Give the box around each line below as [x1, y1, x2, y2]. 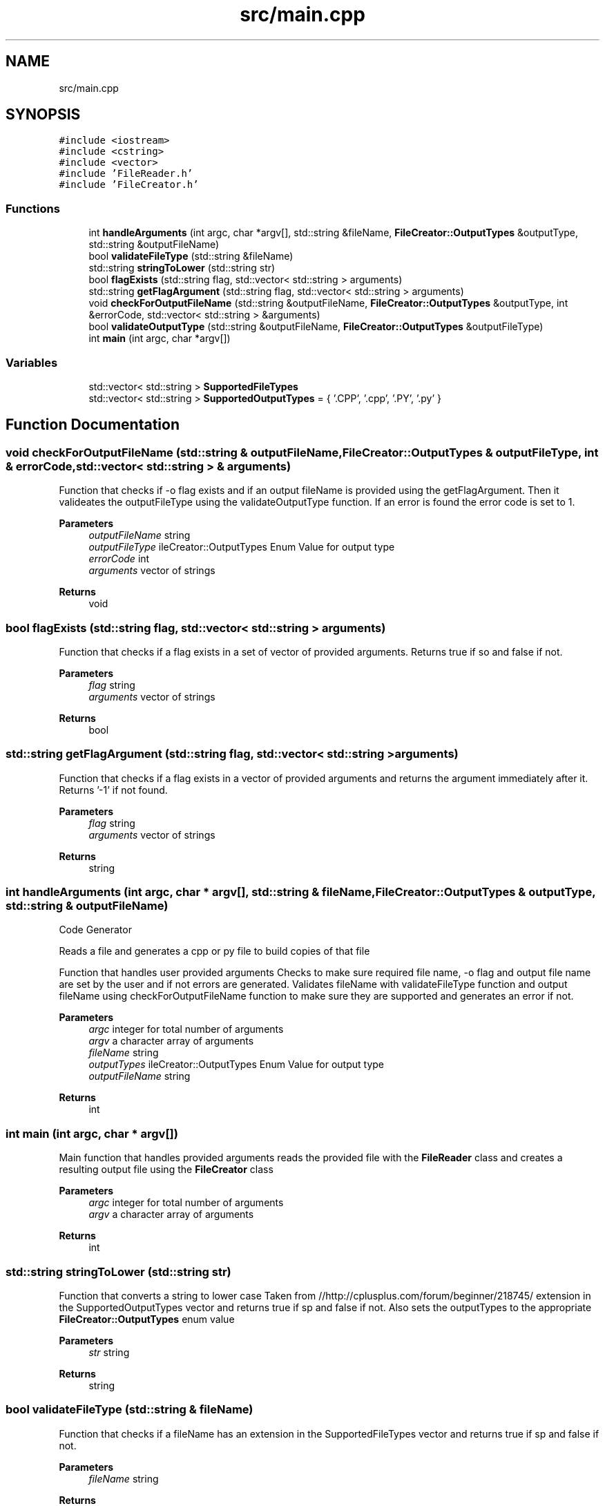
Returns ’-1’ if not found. [59, 783, 168, 796]
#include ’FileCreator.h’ [59, 179, 199, 191]
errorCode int [88, 553, 150, 565]
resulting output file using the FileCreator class [59, 1163, 273, 1176]
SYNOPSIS [6, 106, 81, 124]
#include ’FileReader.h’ [59, 168, 193, 180]
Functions [6, 201, 60, 216]
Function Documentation [6, 416, 180, 434]
